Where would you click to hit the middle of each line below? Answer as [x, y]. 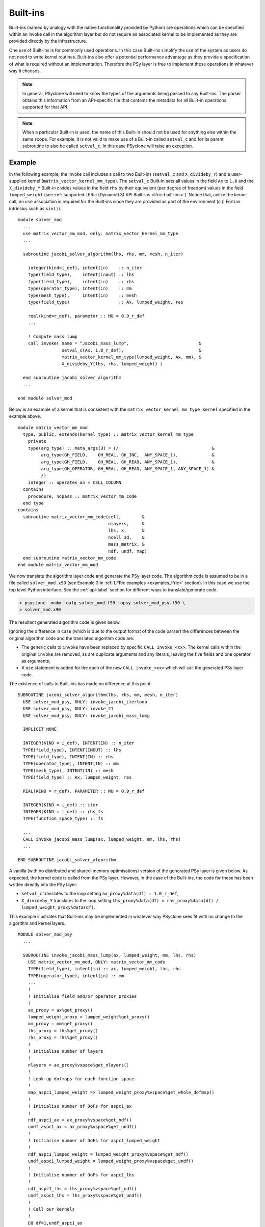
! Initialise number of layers [66, 1051]
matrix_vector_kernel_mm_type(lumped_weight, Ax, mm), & [132, 357]
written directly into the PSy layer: [43, 884]
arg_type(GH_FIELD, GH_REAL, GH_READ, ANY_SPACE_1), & [128, 462]
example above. [25, 416]
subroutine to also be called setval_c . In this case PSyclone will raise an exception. [108, 146]
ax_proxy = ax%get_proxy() [60, 1010]
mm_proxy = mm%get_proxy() [60, 1024]
